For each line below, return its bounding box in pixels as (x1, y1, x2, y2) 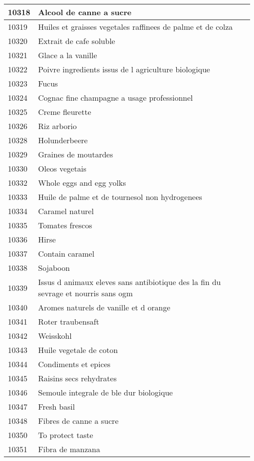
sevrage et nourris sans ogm (38, 287, 133, 299)
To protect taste (38, 429, 93, 440)
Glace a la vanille (38, 49, 97, 61)
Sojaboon (38, 262, 70, 273)
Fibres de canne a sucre (38, 415, 119, 426)
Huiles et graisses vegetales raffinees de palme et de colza (38, 21, 233, 32)
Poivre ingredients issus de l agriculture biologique (38, 64, 210, 75)
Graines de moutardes (38, 149, 113, 160)
